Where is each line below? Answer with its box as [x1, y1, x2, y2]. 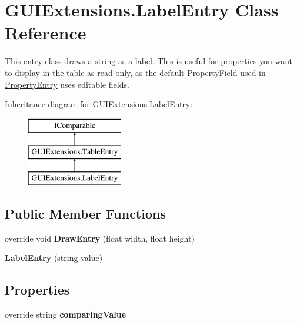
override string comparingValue [5, 308, 126, 320]
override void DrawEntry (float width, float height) [5, 232, 195, 244]
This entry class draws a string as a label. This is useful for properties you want [5, 55, 293, 67]
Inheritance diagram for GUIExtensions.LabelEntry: [5, 98, 193, 110]
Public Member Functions [5, 204, 166, 223]
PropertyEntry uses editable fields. [5, 78, 129, 90]
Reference [5, 21, 86, 45]
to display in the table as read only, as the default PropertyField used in [5, 66, 266, 78]
